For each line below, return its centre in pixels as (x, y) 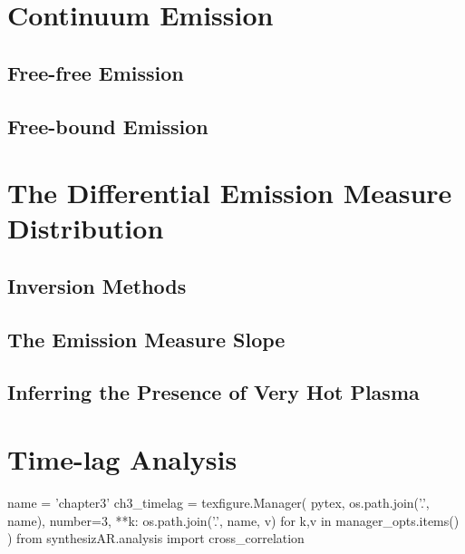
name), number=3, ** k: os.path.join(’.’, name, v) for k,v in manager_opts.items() (233, 520)
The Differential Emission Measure (230, 193)
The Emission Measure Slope (146, 339)
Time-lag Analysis (122, 459)
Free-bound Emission (108, 126)
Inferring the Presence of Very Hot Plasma (213, 392)
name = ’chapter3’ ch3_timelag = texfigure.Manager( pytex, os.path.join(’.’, (218, 502)
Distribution (86, 228)
